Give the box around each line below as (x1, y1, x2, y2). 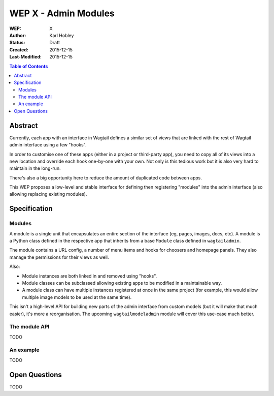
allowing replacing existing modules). (9, 191, 87, 197)
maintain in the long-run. (9, 165, 61, 171)
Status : (9, 40, 25, 46)
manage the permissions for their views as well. (9, 254, 109, 260)
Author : (9, 32, 26, 38)
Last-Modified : (9, 54, 42, 60)
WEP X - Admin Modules (9, 8, 115, 19)
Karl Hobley (49, 32, 74, 38)
